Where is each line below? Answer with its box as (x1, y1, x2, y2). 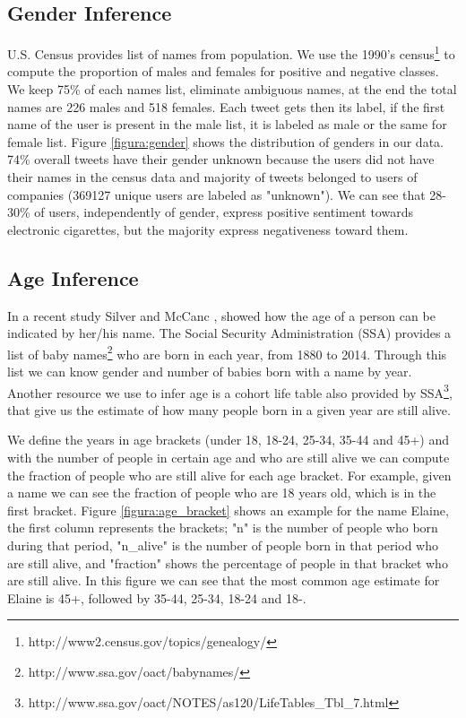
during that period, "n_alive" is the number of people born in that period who (7, 536, 438, 555)
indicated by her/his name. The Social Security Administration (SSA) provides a (7, 324, 452, 342)
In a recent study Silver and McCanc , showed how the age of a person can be (7, 306, 436, 324)
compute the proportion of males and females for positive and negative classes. (7, 62, 439, 81)
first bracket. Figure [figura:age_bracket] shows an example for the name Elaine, (7, 500, 449, 519)
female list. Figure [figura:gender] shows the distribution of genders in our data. (7, 132, 444, 151)
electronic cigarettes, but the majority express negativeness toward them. (7, 220, 409, 238)
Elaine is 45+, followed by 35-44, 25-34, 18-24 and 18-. (7, 588, 306, 607)
